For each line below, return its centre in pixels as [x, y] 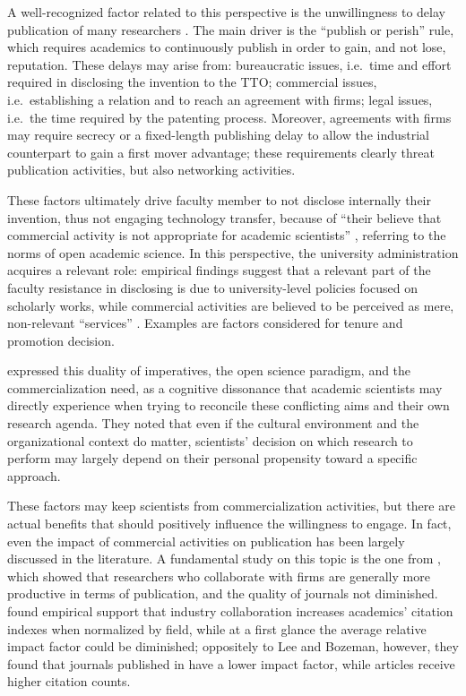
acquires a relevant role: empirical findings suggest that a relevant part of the [219, 270]
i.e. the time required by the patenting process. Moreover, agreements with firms [229, 117]
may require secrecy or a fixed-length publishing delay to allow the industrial [219, 135]
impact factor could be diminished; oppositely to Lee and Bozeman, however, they [233, 646]
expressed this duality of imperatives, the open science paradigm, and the [209, 370]
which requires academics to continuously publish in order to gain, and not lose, [227, 47]
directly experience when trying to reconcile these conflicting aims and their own [229, 405]
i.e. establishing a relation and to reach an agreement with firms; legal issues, [220, 99]
